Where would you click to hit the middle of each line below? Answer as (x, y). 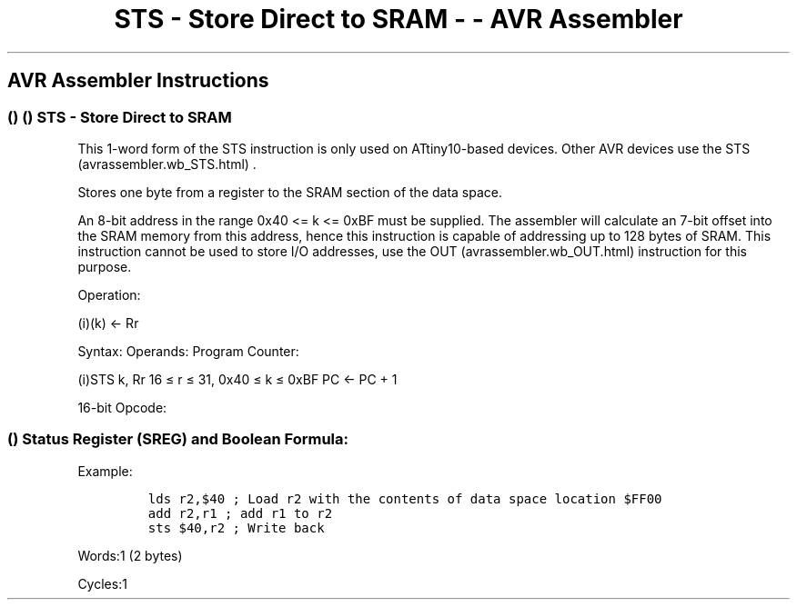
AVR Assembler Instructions (138, 81)
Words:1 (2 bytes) (130, 555)
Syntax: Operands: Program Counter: (188, 351)
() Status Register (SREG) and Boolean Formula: (178, 439)
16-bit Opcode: (122, 407)
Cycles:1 (102, 583)
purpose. (105, 266)
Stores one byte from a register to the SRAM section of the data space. (290, 192)
